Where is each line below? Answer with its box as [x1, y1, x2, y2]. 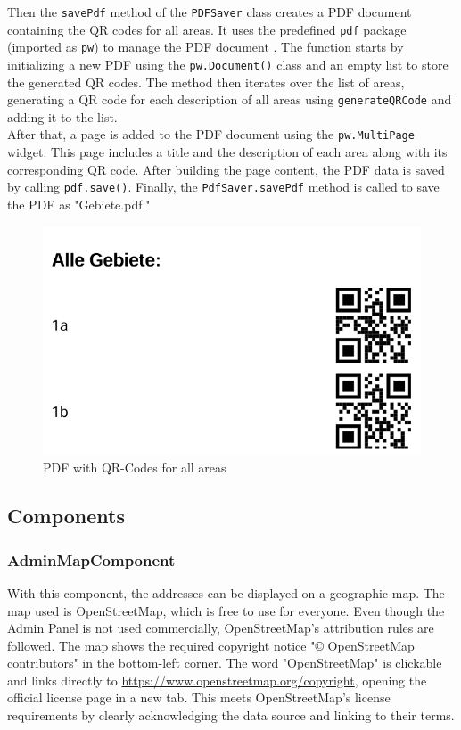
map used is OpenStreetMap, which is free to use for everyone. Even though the [7, 601, 445, 619]
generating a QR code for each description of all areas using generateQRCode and [7, 90, 452, 109]
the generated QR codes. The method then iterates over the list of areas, [7, 72, 405, 91]
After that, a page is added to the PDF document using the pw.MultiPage [7, 125, 415, 144]
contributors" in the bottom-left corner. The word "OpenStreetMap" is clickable [7, 653, 442, 672]
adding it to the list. [7, 107, 118, 126]
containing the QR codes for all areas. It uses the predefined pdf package [7, 20, 407, 38]
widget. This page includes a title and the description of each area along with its [7, 143, 448, 161]
